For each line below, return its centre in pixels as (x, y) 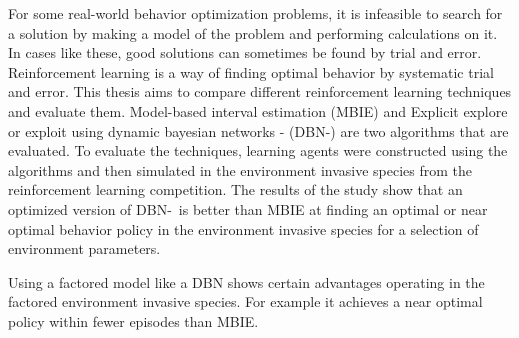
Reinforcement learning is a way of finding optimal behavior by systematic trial (251, 71)
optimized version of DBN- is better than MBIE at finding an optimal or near (248, 208)
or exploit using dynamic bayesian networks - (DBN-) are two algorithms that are (258, 130)
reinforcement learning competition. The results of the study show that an (235, 189)
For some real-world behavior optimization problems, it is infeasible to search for (255, 13)
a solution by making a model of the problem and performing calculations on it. (253, 32)
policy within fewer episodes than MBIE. (133, 320)
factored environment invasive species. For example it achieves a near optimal (245, 301)
